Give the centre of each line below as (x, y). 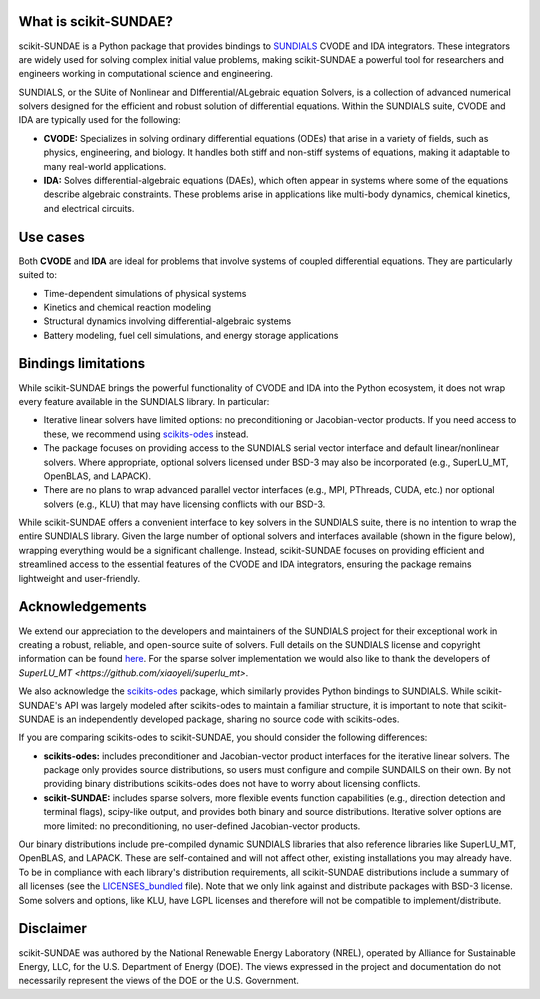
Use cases (51, 236)
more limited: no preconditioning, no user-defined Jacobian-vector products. (202, 826)
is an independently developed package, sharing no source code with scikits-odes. (228, 719)
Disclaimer (52, 928)
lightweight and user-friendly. (79, 578)
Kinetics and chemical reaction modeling (127, 307)
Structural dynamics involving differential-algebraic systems (167, 321)
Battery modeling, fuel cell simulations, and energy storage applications (191, 335)
